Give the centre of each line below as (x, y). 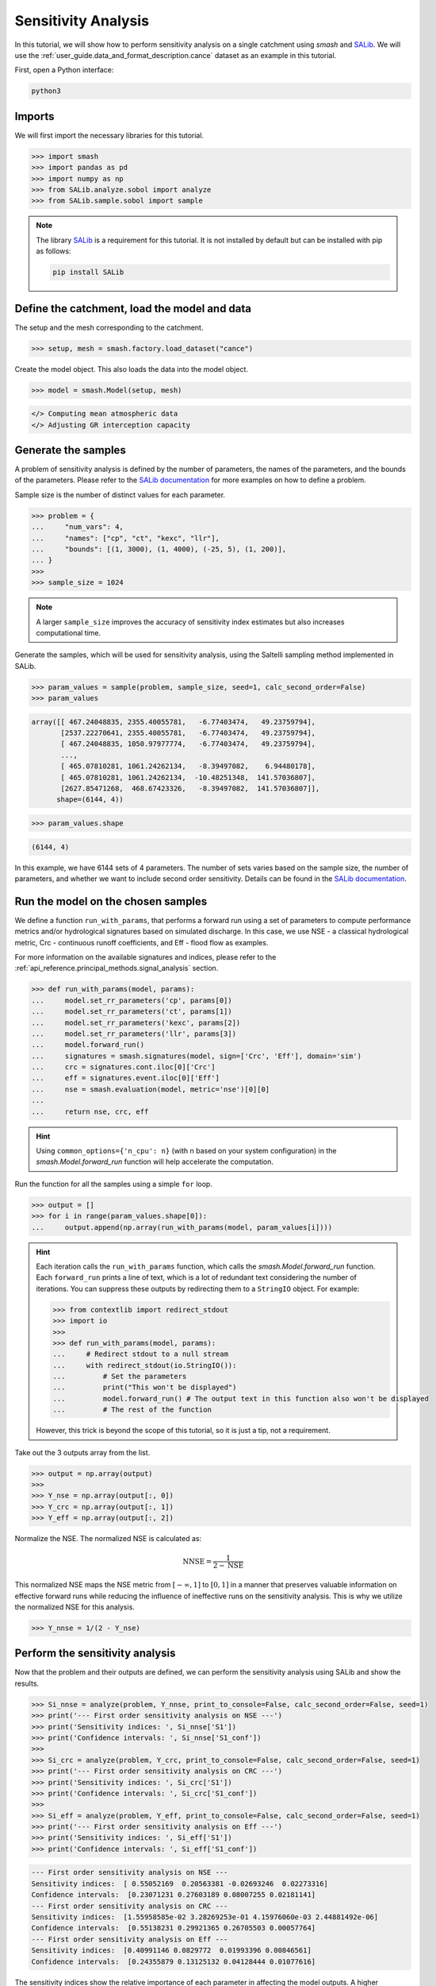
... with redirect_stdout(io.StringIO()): (145, 1365)
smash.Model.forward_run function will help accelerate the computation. (155, 1162)
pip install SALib (88, 272)
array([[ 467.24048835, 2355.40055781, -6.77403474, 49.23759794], (174, 722)
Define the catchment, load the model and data (133, 309)
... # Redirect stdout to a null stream (141, 1354)
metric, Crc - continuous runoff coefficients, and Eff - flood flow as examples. (142, 942)
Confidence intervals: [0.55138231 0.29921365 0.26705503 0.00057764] (174, 1928)
